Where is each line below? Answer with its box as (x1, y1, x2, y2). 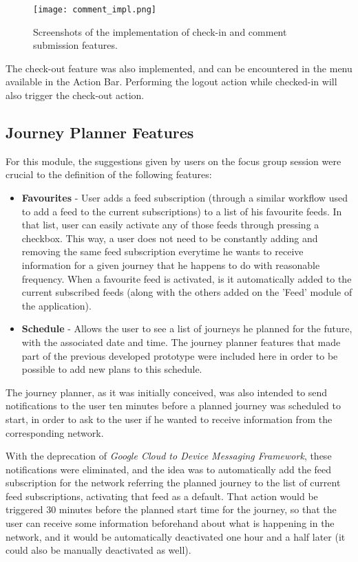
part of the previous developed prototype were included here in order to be (21, 348, 338, 363)
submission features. (33, 38, 118, 52)
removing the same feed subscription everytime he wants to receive (21, 244, 304, 259)
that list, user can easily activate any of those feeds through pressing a (21, 217, 319, 232)
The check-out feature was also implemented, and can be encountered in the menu (6, 61, 352, 75)
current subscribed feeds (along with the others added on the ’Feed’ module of (21, 285, 352, 299)
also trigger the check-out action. (6, 88, 145, 102)
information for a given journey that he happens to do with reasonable (21, 257, 320, 272)
